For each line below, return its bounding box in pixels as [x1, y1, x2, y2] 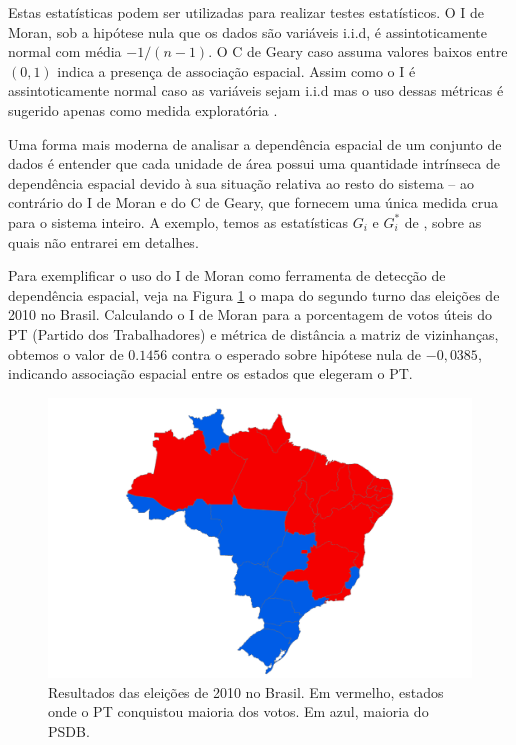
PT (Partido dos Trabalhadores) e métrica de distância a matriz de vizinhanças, [8, 323, 499, 344]
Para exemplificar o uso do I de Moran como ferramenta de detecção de [8, 265, 446, 286]
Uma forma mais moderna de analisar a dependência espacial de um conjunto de [8, 133, 502, 154]
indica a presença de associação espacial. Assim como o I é [57, 60, 416, 81]
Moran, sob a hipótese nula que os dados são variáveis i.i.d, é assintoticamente [8, 21, 487, 42]
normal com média [8, 41, 122, 62]
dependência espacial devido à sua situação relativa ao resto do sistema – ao [8, 172, 474, 193]
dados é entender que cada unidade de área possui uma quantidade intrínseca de [8, 153, 500, 174]
